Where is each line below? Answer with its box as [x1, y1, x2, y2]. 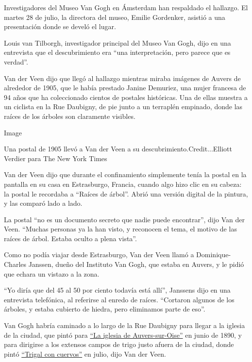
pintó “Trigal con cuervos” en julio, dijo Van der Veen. [4, 348, 166, 359]
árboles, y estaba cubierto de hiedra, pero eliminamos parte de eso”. [4, 304, 205, 314]
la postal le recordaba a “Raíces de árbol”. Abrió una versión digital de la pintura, [4, 188, 248, 198]
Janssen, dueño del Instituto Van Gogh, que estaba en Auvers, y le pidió [28, 259, 244, 269]
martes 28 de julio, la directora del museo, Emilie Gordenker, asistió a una [4, 12, 225, 22]
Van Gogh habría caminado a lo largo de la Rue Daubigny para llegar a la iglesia [4, 320, 245, 330]
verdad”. [4, 56, 28, 66]
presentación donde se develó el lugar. [4, 21, 116, 32]
